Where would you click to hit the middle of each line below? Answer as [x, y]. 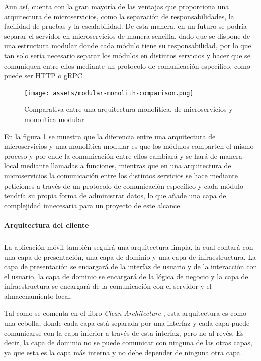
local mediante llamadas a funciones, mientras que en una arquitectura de [118, 166]
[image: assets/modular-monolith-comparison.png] [109, 93]
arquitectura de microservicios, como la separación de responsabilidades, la [119, 16]
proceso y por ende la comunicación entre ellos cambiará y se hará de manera [123, 156]
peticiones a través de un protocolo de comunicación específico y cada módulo [124, 185]
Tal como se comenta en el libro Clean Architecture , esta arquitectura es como [125, 313]
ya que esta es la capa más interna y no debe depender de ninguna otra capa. [123, 352]
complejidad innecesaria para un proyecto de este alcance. [93, 205]
